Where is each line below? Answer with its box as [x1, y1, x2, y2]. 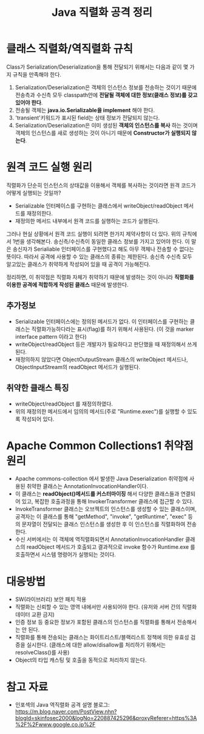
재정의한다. [26, 209, 53, 217]
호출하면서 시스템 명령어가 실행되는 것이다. [15, 551, 117, 559]
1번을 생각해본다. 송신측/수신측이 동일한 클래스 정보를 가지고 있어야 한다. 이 [12, 237, 190, 245]
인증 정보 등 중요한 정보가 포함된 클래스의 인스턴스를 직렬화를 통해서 [15, 619, 176, 626]
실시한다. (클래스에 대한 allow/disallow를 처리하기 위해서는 [26, 641, 166, 648]
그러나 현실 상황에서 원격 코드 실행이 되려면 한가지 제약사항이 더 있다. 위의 [6, 230, 181, 237]
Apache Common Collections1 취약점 [6, 438, 194, 452]
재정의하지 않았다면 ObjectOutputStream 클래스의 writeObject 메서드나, [15, 356, 188, 363]
